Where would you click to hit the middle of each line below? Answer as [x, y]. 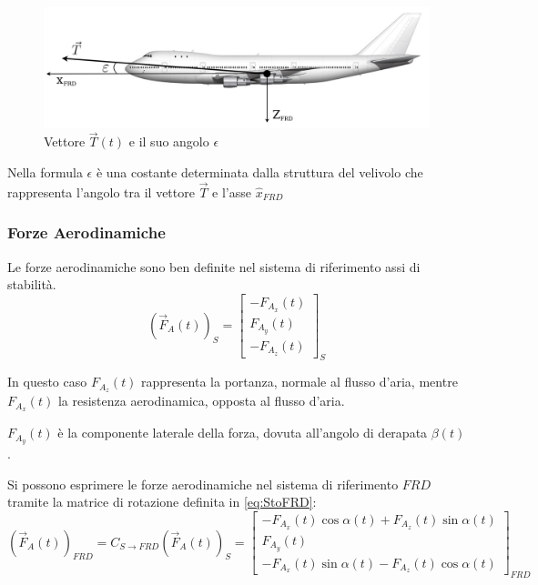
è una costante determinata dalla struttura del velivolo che [259, 172]
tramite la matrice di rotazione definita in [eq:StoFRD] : [162, 502]
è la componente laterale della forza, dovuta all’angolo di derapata [243, 433]
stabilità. [32, 284]
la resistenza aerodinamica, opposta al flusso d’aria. [201, 401]
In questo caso [47, 382]
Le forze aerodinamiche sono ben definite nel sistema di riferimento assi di [214, 266]
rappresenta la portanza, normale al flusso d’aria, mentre [299, 382]
